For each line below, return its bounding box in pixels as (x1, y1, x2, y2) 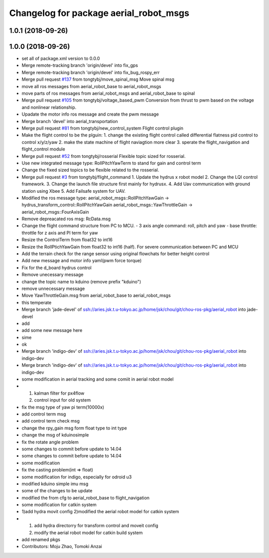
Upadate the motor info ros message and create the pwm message (21, 111, 159, 117)
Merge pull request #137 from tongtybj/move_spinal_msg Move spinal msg (21, 76, 174, 82)
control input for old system (34, 397, 91, 403)
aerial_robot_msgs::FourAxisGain (21, 209, 89, 215)
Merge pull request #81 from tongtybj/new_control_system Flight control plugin (21, 125, 184, 131)
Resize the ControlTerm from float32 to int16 (21, 237, 113, 243)
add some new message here (21, 327, 83, 333)
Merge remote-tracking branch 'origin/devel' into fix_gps (21, 62, 138, 68)
